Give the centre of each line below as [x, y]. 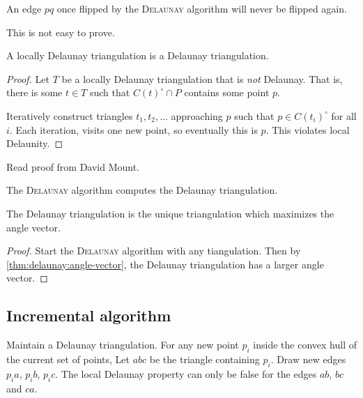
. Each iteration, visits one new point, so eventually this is [133, 129]
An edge [24, 8]
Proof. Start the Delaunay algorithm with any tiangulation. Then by [154, 251]
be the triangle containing [204, 359]
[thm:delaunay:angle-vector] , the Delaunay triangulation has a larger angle [165, 264]
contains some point [227, 92]
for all [344, 115]
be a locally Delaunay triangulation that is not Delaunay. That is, [202, 78]
